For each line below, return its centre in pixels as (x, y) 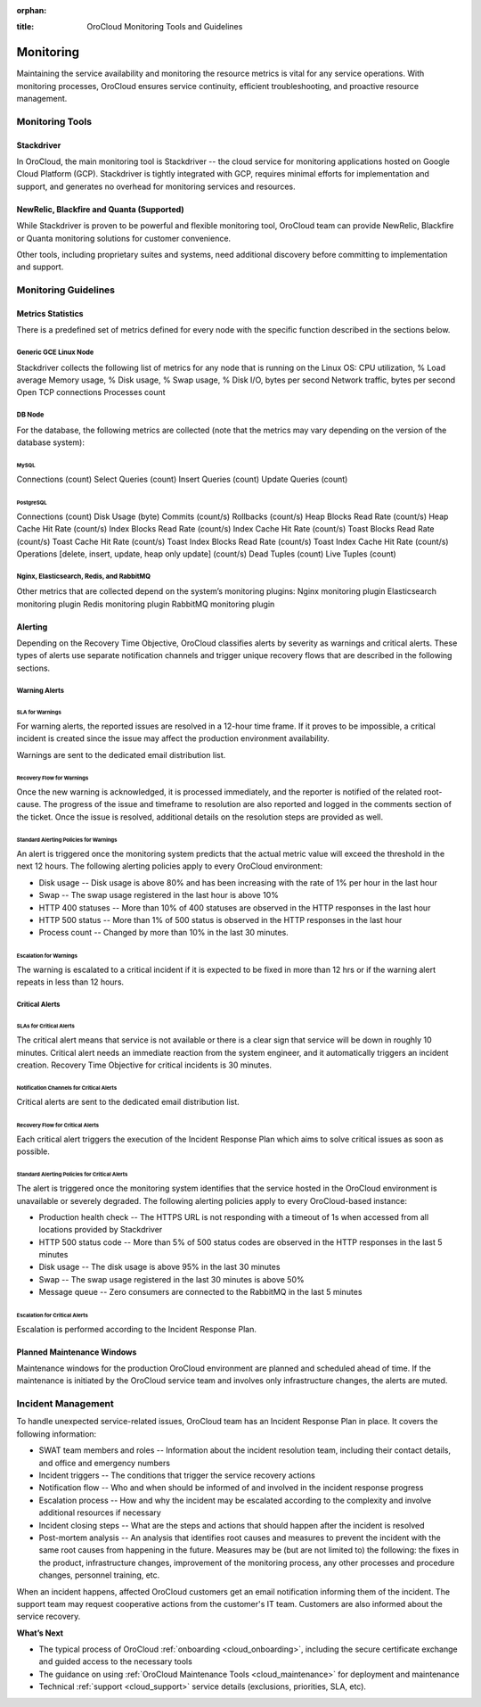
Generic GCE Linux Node (55, 352)
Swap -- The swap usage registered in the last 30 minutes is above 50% (171, 1279)
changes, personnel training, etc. (99, 1575)
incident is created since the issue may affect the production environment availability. (173, 738)
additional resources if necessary (100, 1513)
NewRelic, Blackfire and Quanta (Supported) (100, 209)
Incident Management (65, 1404)
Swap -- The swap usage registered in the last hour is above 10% (159, 895)
